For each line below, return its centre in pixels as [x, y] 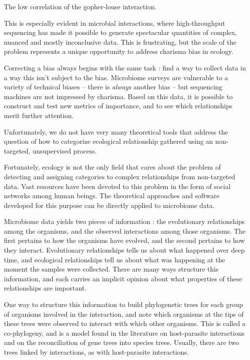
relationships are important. [45, 288]
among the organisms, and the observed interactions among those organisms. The [125, 231]
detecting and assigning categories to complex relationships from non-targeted [120, 176]
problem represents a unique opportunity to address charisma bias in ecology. [119, 51]
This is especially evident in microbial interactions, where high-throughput [115, 23]
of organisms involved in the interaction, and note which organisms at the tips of [124, 314]
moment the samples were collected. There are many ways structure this [111, 269]
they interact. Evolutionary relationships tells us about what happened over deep [124, 250]
